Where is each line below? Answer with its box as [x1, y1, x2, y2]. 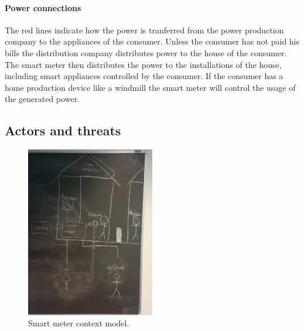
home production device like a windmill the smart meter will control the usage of [5, 81, 296, 93]
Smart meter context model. [28, 317, 129, 329]
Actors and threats [5, 121, 121, 139]
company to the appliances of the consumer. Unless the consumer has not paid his [5, 35, 300, 47]
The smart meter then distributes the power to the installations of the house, [5, 58, 282, 70]
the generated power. [5, 93, 80, 105]
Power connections [5, 1, 81, 13]
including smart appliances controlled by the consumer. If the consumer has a [5, 70, 283, 82]
